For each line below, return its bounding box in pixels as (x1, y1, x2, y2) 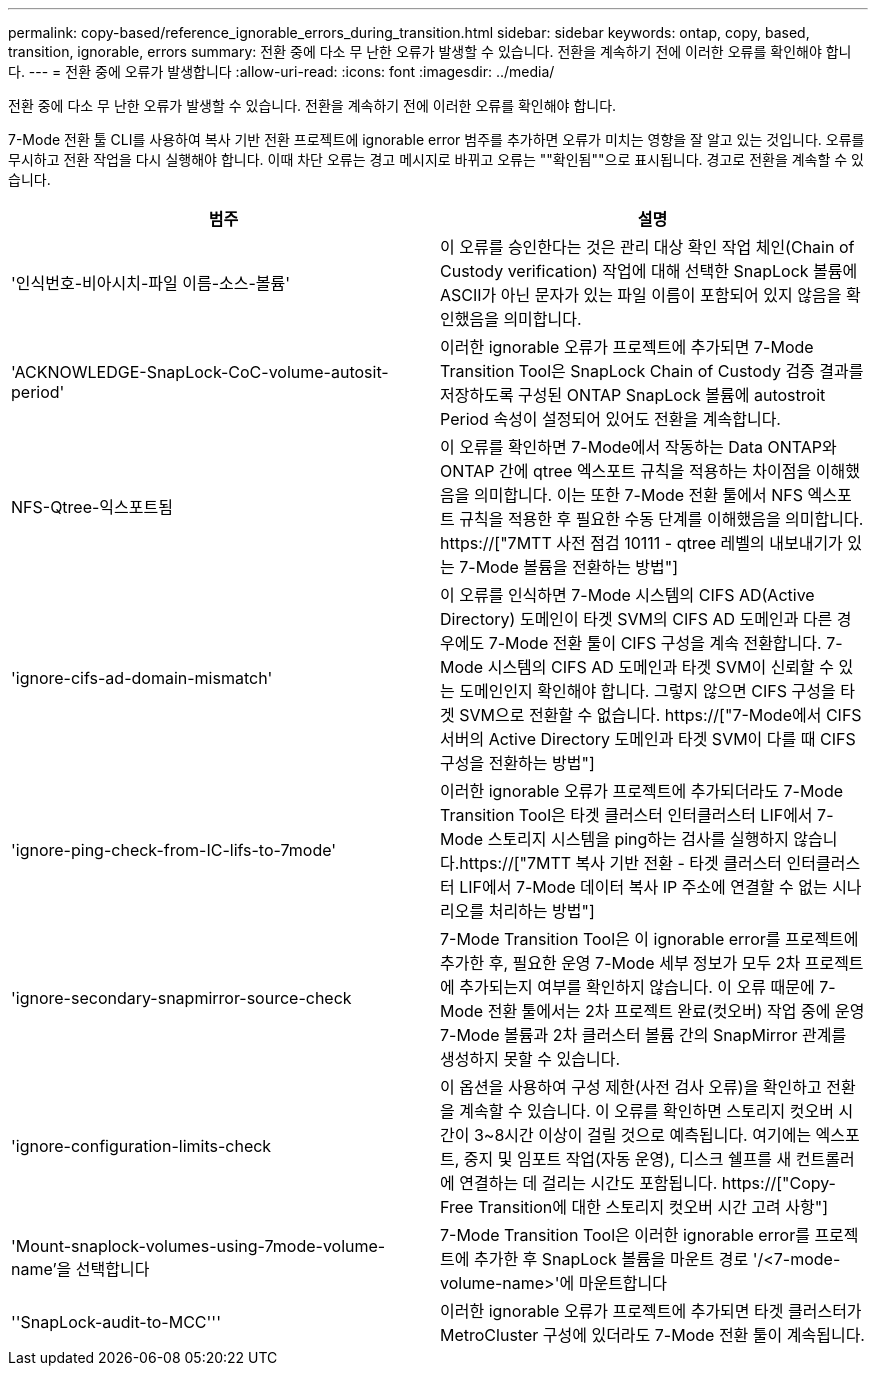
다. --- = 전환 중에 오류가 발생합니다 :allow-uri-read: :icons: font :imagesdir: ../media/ (8, 63, 555, 80)
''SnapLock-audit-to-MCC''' (11, 1312, 221, 1332)
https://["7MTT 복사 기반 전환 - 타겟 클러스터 (459, 853, 783, 873)
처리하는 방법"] (488, 901, 595, 921)
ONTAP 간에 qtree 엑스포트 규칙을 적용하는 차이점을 (440, 461, 812, 481)
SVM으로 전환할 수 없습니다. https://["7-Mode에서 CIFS (459, 705, 862, 725)
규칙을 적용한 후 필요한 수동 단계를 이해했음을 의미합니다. (459, 509, 864, 529)
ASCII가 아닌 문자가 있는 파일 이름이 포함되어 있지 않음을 (440, 285, 842, 305)
